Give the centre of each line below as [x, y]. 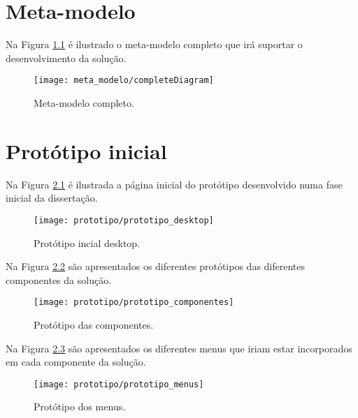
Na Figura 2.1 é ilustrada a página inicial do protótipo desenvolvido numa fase [174, 184]
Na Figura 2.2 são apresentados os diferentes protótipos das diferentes [156, 266]
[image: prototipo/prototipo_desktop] [124, 220]
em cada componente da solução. [76, 362]
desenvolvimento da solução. [66, 58]
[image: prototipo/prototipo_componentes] [134, 303]
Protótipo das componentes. [94, 324]
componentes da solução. [59, 279]
